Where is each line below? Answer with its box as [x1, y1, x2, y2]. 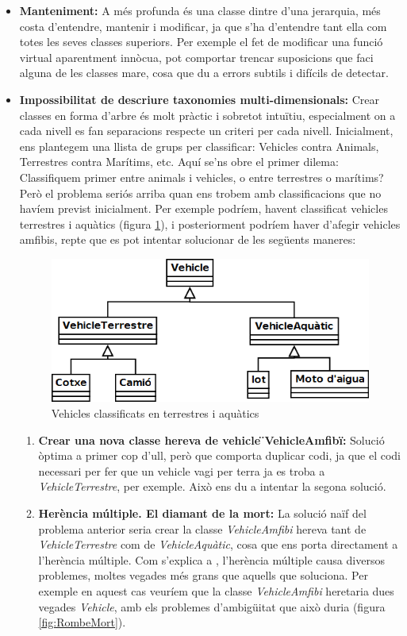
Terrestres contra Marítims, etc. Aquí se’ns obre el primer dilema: [19, 153, 339, 170]
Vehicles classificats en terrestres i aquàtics [51, 405, 259, 421]
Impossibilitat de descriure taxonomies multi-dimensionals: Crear [19, 91, 380, 107]
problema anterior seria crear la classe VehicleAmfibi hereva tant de [38, 520, 367, 537]
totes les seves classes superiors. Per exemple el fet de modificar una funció [19, 33, 383, 50]
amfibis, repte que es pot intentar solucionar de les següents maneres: [19, 231, 356, 248]
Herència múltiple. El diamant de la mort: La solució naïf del [38, 504, 367, 521]
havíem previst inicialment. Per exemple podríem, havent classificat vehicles [19, 200, 388, 217]
